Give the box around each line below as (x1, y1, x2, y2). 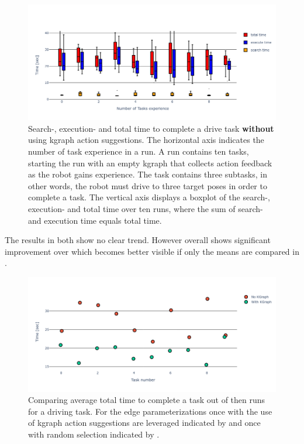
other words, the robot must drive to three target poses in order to (28, 179, 267, 192)
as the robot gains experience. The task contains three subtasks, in (28, 168, 267, 180)
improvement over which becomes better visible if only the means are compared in (5, 245, 299, 257)
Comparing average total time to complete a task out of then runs (28, 394, 265, 406)
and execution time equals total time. (28, 214, 162, 226)
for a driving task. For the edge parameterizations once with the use (28, 405, 272, 417)
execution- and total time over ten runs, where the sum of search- (28, 202, 263, 214)
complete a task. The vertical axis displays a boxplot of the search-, (28, 191, 270, 203)
